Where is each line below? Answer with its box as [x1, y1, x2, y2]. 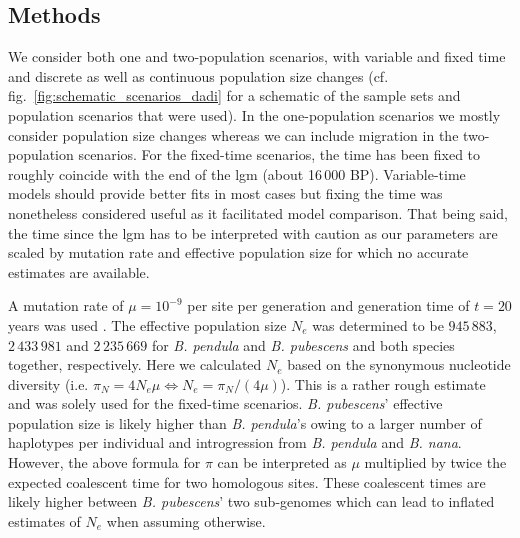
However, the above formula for [8, 452, 201, 473]
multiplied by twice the [364, 452, 507, 473]
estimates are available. [8, 261, 150, 282]
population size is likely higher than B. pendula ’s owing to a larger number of [8, 412, 482, 433]
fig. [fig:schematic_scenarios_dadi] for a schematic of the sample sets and [8, 85, 461, 106]
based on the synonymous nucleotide [287, 354, 511, 375]
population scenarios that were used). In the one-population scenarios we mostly [8, 104, 501, 125]
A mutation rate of [8, 295, 124, 316]
